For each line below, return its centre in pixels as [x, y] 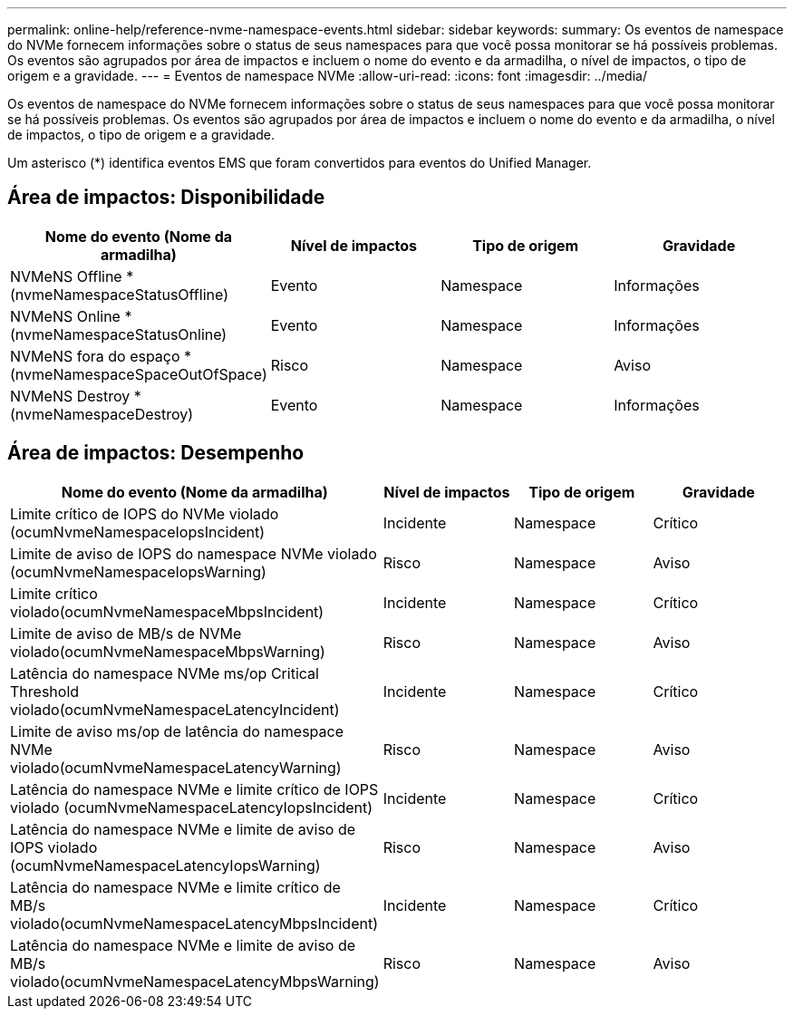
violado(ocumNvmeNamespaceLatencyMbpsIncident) [194, 923]
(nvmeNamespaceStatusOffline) [119, 294]
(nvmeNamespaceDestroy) [102, 414]
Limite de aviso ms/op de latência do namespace [177, 731]
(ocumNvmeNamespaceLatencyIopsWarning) [165, 865]
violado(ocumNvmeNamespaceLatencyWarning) [176, 767]
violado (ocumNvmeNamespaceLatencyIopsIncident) [192, 807]
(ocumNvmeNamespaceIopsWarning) [138, 571]
